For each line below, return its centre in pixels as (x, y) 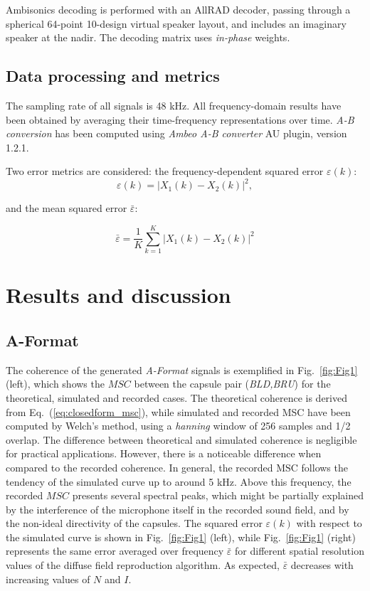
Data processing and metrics (113, 76)
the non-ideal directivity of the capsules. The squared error (134, 523)
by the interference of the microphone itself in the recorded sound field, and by (178, 509)
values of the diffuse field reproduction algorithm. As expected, (143, 565)
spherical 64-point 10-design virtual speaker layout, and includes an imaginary (176, 23)
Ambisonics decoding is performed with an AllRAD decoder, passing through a (178, 9)
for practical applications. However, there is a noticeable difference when (164, 453)
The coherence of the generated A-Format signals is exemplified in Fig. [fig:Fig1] (182, 369)
